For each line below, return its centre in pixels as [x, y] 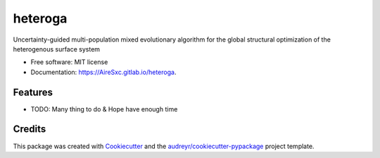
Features [33, 92]
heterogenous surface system [57, 49]
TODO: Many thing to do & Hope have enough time [104, 109]
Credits [30, 129]
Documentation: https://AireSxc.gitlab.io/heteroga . [103, 72]
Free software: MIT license [69, 62]
